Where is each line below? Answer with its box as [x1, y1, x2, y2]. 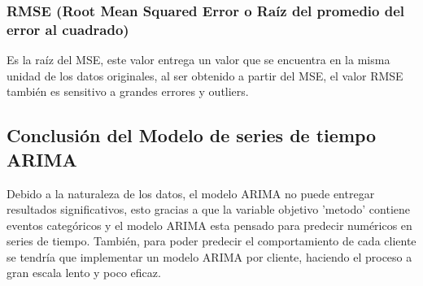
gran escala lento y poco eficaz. [7, 264, 161, 281]
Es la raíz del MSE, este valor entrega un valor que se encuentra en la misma [7, 51, 390, 68]
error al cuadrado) [7, 19, 129, 39]
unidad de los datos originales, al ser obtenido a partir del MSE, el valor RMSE [7, 67, 403, 84]
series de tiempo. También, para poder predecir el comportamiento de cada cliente [7, 232, 416, 249]
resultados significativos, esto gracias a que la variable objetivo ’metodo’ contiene [7, 201, 411, 218]
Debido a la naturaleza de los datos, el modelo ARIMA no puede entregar [7, 184, 375, 201]
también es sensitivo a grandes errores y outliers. [7, 83, 249, 100]
